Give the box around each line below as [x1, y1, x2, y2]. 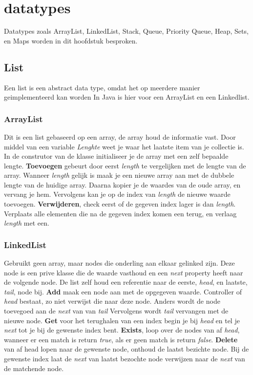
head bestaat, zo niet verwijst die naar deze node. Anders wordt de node [4, 296, 220, 306]
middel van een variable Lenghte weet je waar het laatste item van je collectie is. [4, 141, 244, 151]
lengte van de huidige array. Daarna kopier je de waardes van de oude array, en [4, 179, 241, 189]
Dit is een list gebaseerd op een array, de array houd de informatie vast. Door [4, 131, 236, 142]
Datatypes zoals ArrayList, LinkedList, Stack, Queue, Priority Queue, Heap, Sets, [4, 26, 249, 36]
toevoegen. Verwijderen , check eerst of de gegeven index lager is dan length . [4, 199, 236, 209]
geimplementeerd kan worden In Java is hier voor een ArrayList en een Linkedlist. [4, 92, 250, 102]
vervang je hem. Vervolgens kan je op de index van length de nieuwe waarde [4, 189, 231, 199]
